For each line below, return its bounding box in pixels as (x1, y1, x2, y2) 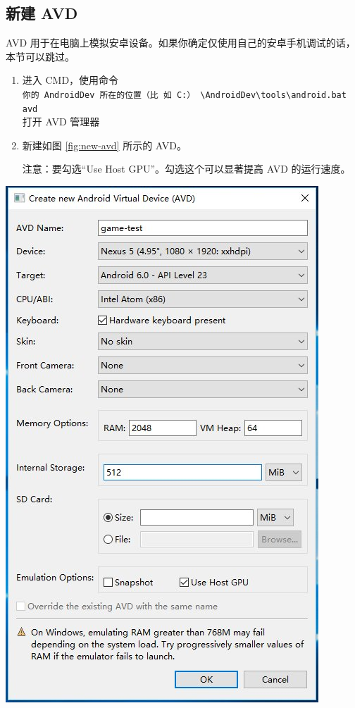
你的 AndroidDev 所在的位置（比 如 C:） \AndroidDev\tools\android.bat (22, 89, 347, 100)
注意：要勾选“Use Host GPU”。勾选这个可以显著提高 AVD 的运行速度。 (22, 161, 351, 176)
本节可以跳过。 (6, 49, 75, 63)
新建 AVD (6, 2, 78, 24)
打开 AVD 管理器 (22, 114, 100, 129)
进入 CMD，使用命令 (22, 73, 119, 87)
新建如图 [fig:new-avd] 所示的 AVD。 (22, 137, 187, 152)
